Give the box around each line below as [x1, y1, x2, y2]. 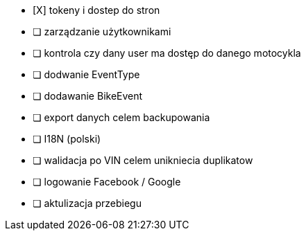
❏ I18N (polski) [33, 133, 101, 145]
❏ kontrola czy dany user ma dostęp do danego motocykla [33, 47, 301, 59]
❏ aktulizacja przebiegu [33, 197, 142, 209]
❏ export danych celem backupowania [33, 111, 210, 123]
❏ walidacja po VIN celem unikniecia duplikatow [33, 154, 253, 166]
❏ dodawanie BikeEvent [33, 90, 143, 102]
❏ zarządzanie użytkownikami [33, 26, 171, 37]
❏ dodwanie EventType [33, 69, 140, 80]
